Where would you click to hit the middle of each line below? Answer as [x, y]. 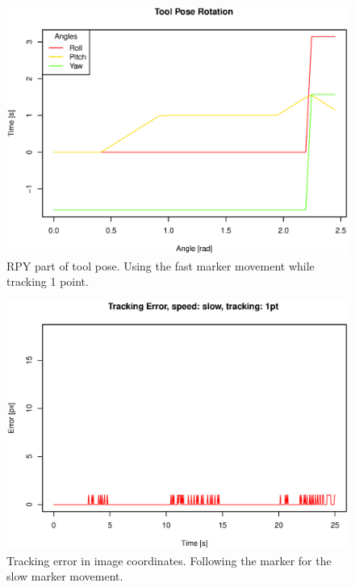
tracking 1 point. [48, 281]
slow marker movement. [65, 576]
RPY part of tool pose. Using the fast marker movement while [161, 265]
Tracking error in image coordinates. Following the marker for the [169, 560]
